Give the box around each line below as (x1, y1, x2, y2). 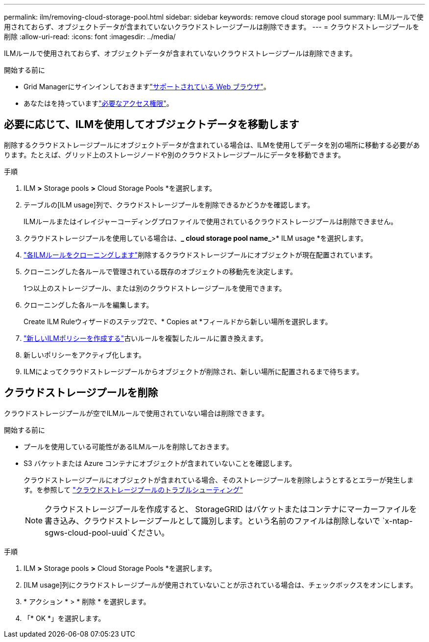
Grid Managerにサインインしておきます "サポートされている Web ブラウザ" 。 (24, 82, 270, 91)
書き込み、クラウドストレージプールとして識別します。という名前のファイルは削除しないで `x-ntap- (45, 515, 413, 526)
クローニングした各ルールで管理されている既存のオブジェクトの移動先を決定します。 (24, 267, 297, 276)
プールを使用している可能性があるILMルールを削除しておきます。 (24, 442, 233, 451)
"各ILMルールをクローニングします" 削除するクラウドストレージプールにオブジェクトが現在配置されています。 (24, 250, 377, 259)
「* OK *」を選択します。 (24, 614, 105, 622)
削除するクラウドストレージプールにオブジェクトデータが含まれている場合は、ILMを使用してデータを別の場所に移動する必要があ (4, 140, 420, 149)
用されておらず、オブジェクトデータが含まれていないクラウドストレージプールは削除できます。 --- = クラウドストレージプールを (4, 23, 419, 31)
